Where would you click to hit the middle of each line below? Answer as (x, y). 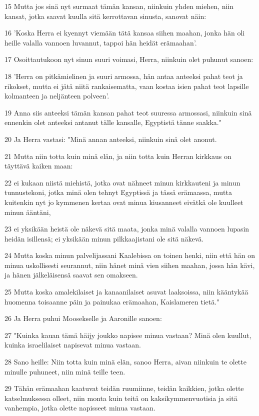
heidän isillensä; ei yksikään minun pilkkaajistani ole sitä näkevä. (104, 238)
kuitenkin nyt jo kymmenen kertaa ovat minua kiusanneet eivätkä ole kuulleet (124, 202)
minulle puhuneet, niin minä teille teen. (65, 371)
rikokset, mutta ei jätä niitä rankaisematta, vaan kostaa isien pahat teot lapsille (127, 86)
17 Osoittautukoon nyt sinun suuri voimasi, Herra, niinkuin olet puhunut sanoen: (129, 59)
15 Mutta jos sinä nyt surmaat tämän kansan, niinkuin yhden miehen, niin (119, 6)
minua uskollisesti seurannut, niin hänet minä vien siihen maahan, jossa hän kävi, (130, 265)
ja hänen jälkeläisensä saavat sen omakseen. (71, 275)
